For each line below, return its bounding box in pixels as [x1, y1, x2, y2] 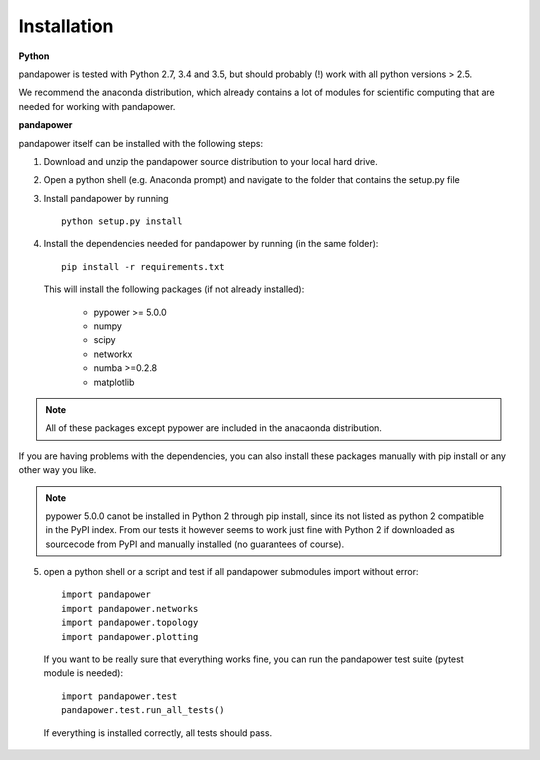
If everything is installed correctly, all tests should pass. [43, 726, 273, 739]
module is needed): [43, 667, 124, 679]
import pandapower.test [61, 690, 178, 702]
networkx [93, 348, 133, 360]
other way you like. [18, 464, 97, 476]
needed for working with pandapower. [18, 100, 176, 112]
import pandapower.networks [61, 603, 199, 614]
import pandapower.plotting [61, 631, 199, 642]
